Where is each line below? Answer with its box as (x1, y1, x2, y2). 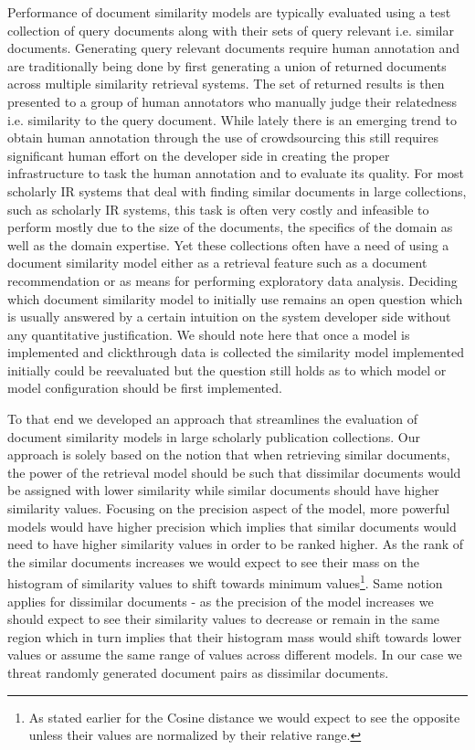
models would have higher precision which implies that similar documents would (7, 516, 457, 535)
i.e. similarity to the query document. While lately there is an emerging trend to (7, 110, 457, 129)
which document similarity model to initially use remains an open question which (7, 289, 463, 308)
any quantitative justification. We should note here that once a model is (7, 324, 410, 343)
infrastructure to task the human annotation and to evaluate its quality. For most (7, 164, 465, 183)
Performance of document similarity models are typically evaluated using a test (7, 3, 451, 21)
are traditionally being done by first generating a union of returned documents (7, 56, 447, 75)
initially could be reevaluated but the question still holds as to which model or (7, 360, 447, 379)
